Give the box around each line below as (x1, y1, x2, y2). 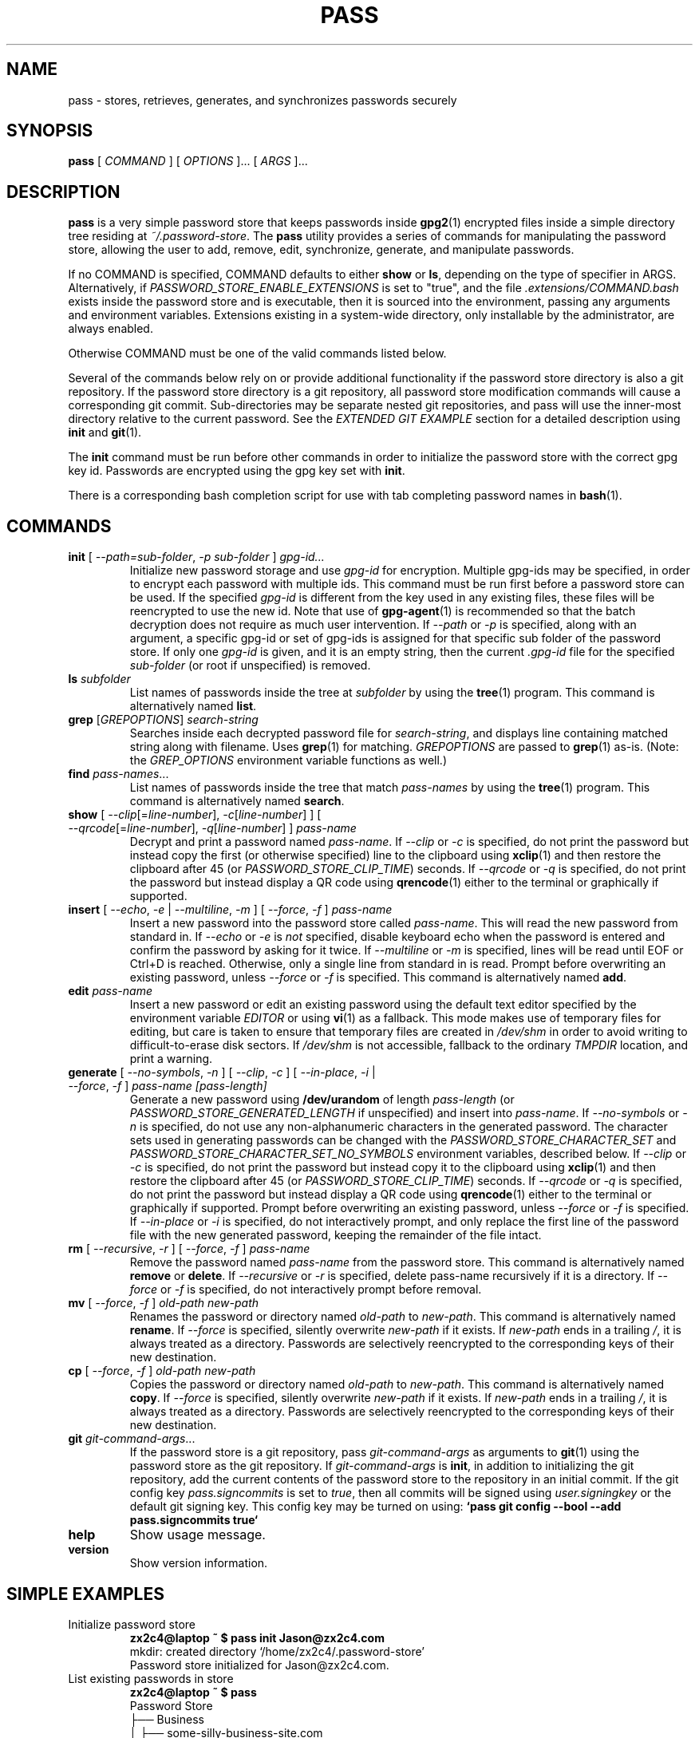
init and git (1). (68, 425, 142, 440)
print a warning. (129, 1052, 213, 1066)
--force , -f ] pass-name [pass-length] (68, 1079, 267, 1093)
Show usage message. (129, 1527, 266, 1543)
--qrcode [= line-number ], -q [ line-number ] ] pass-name (68, 821, 357, 835)
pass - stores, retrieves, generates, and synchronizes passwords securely (68, 93, 457, 107)
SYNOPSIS (6, 120, 93, 141)
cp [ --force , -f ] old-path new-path (68, 1364, 256, 1378)
